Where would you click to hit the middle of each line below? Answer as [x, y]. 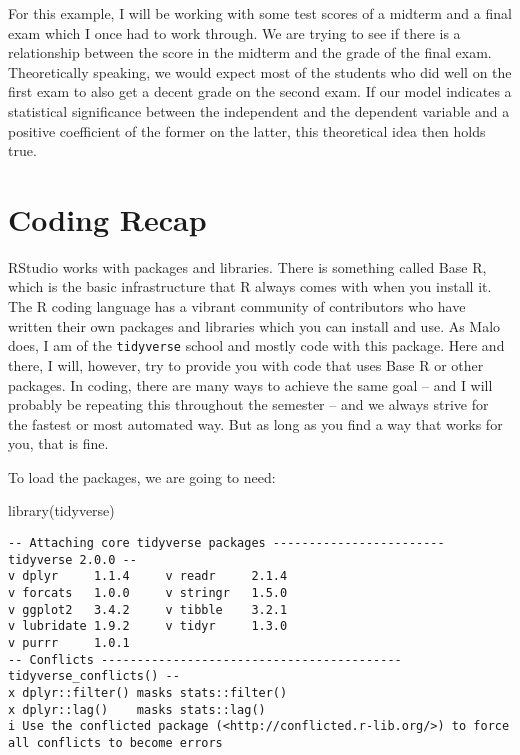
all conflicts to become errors [115, 742]
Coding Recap [107, 218]
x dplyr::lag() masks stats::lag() [137, 709]
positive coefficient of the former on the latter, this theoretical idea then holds [247, 130]
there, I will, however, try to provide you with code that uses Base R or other [246, 364]
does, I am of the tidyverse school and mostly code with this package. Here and [256, 345]
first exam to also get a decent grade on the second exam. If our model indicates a [260, 91]
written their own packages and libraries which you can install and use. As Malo [254, 325]
